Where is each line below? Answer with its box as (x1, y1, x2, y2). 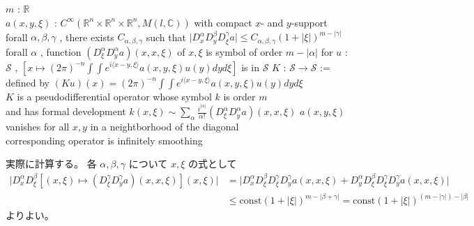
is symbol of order (206, 44, 283, 59)
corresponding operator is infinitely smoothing (6, 133, 203, 147)
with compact (194, 15, 252, 29)
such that (146, 29, 186, 44)
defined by (6, 75, 50, 89)
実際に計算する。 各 (6, 156, 97, 171)
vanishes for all (6, 119, 70, 134)
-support (291, 15, 328, 29)
